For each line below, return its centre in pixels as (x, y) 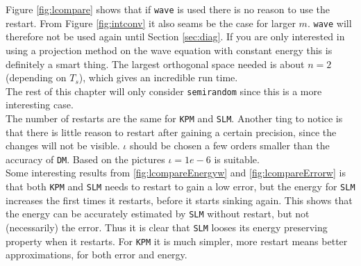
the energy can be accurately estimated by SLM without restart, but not (158, 214)
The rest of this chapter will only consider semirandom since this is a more (164, 91)
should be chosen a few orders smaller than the (229, 146)
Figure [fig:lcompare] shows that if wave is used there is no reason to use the (168, 9)
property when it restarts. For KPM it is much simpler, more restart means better (177, 241)
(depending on (36, 77)
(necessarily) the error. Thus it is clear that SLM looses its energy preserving (167, 227)
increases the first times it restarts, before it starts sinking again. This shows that (179, 200)
